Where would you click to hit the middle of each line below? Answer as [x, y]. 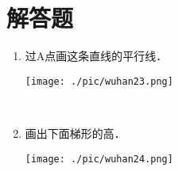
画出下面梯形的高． [75, 133]
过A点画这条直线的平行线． [96, 56]
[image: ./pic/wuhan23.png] [99, 81]
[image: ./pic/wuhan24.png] [99, 159]
